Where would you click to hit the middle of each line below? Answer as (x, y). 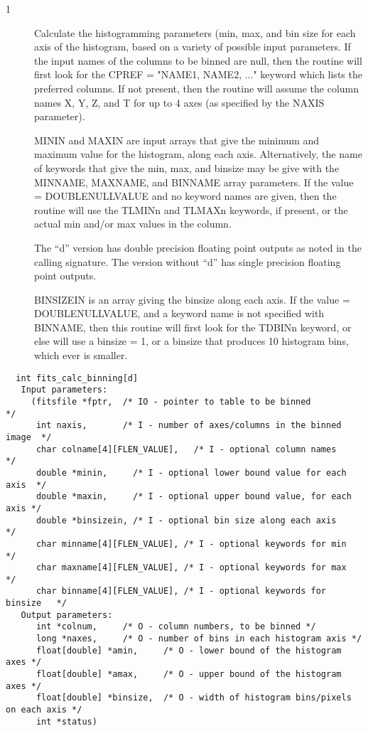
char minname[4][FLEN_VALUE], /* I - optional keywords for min (191, 544)
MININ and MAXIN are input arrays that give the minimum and (177, 140)
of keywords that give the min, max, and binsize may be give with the (187, 167)
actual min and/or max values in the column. (133, 224)
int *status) (66, 721)
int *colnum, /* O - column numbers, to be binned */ (176, 627)
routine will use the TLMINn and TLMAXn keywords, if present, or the (191, 209)
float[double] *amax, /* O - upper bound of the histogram (189, 674)
